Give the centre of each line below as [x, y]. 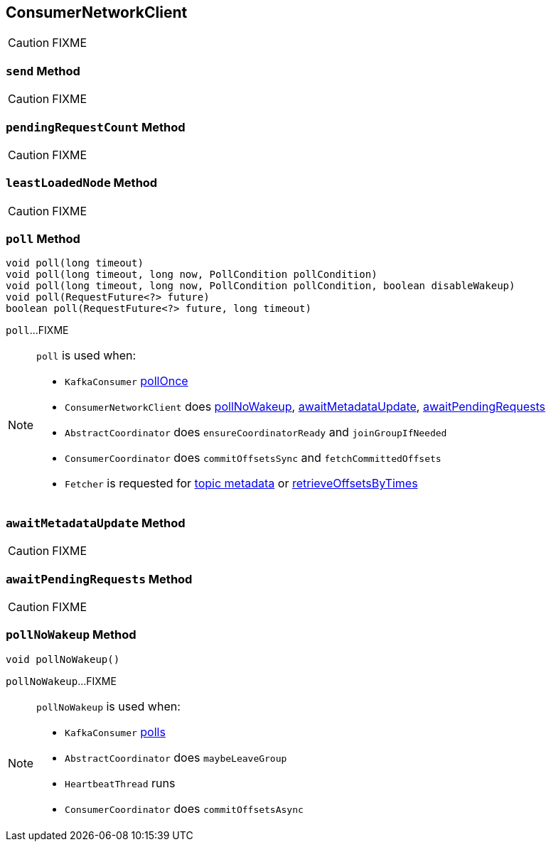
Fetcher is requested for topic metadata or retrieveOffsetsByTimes [241, 484]
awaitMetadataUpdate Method [96, 523]
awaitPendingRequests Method [99, 579]
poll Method [43, 239]
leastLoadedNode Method [82, 183]
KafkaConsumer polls [115, 732]
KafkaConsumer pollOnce [127, 381]
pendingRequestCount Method [96, 127]
